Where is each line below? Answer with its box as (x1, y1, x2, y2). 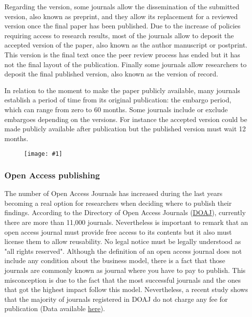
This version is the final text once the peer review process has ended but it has (4, 49, 240, 59)
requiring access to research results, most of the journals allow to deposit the (4, 30, 234, 40)
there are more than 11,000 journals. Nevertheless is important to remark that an (4, 217, 248, 227)
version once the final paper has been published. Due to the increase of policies (4, 21, 241, 31)
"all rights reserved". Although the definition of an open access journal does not (4, 245, 242, 256)
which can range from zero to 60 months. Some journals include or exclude (4, 104, 228, 114)
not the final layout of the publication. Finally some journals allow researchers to (4, 59, 247, 69)
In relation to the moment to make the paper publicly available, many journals (4, 85, 240, 95)
